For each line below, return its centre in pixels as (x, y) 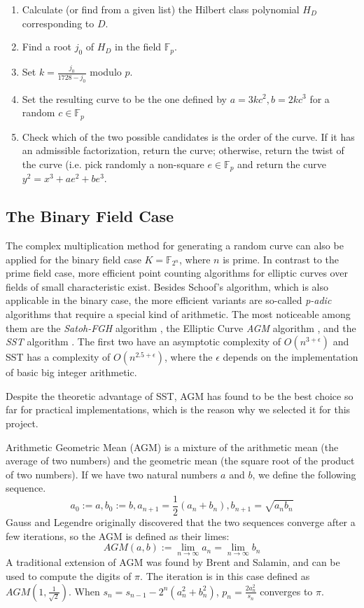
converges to (286, 591)
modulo (106, 72)
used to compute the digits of (69, 575)
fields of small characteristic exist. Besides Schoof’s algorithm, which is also (167, 286)
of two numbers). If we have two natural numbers (112, 474)
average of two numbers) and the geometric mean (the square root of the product (180, 461)
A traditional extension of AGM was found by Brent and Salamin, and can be (173, 562)
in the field (138, 47)
